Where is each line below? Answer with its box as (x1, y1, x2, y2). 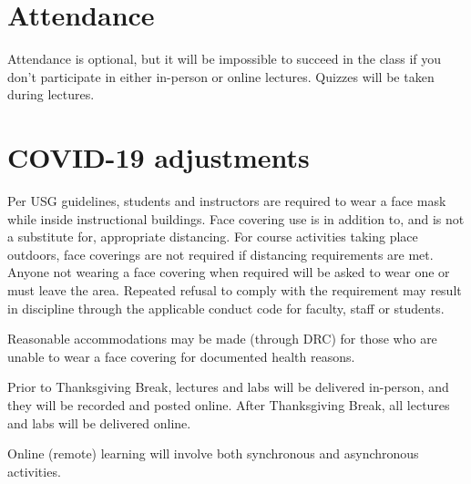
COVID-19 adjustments (7, 139, 310, 176)
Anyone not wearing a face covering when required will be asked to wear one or (7, 263, 450, 282)
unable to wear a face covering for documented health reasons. (7, 346, 355, 366)
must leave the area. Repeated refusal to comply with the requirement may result (7, 281, 462, 299)
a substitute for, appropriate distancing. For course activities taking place (7, 227, 418, 246)
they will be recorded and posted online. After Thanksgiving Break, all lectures (7, 395, 450, 414)
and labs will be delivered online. (7, 413, 191, 432)
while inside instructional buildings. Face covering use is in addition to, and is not (7, 209, 465, 228)
